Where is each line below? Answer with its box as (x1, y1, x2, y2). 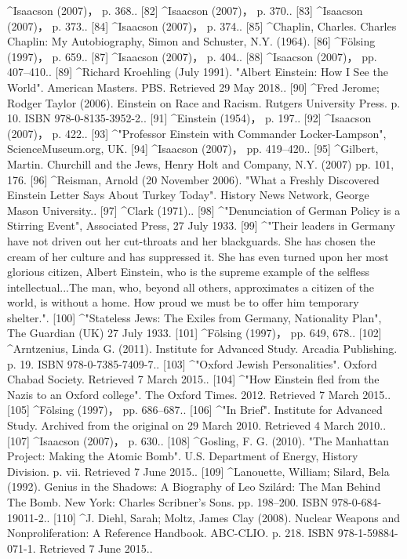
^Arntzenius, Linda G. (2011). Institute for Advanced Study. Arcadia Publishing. (7, 340, 398, 357)
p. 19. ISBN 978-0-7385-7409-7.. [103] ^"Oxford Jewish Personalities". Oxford (7, 355, 377, 372)
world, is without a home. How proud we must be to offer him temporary (7, 294, 359, 310)
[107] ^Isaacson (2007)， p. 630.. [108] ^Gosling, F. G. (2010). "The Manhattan (7, 432, 389, 448)
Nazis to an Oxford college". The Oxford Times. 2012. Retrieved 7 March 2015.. (7, 386, 391, 402)
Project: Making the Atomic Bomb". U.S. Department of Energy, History (7, 448, 358, 464)
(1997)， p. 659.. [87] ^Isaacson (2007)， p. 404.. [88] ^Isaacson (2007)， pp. (7, 48, 377, 64)
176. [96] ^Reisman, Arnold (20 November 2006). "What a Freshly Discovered (7, 171, 380, 187)
